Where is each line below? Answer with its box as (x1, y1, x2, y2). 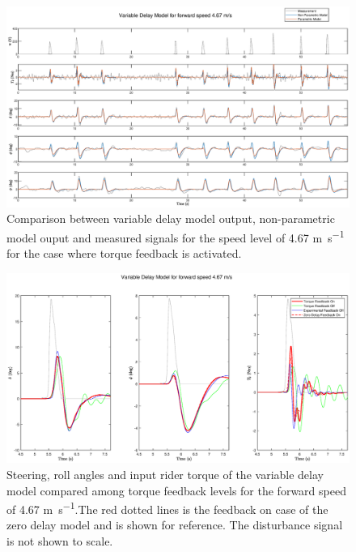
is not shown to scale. (6, 533, 113, 550)
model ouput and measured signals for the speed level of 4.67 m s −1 (6, 226, 345, 246)
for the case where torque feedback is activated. (6, 245, 242, 262)
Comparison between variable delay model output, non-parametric (6, 210, 335, 227)
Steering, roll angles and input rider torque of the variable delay (6, 466, 324, 482)
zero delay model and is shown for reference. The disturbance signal (6, 516, 343, 533)
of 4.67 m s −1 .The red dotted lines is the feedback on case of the (6, 499, 328, 517)
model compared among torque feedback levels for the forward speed (6, 481, 346, 499)
